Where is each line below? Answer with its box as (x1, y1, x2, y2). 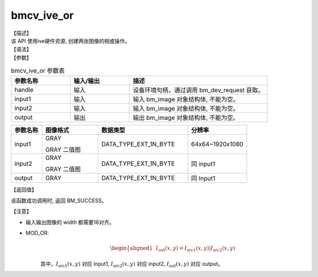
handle (14, 86, 34, 94)
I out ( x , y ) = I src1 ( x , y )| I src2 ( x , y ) (155, 245, 236, 253)
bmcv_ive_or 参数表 (11, 66, 65, 75)
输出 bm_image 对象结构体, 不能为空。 (132, 114, 239, 122)
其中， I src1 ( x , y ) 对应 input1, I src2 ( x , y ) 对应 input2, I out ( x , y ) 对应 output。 (40, 260, 223, 269)
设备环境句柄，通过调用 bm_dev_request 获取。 (132, 86, 264, 94)
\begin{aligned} (110, 245, 153, 252)
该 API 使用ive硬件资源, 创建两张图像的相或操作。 (11, 37, 131, 44)
